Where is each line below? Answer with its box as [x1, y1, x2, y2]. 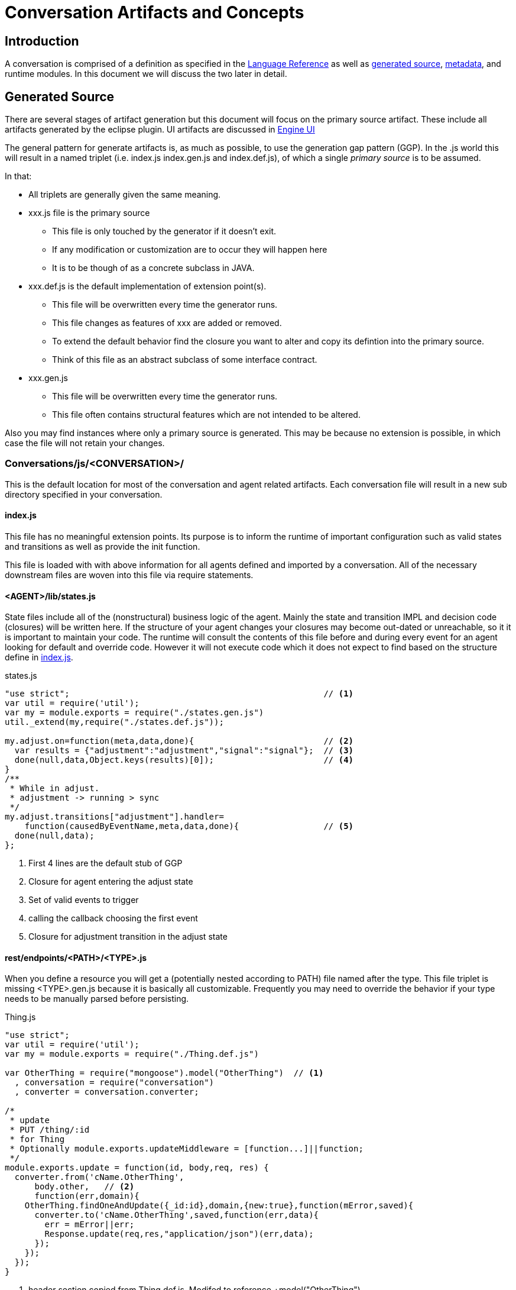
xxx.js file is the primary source [28, 208, 150, 218]
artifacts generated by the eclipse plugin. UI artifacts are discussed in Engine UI [5, 124, 315, 135]
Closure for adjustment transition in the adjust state [28, 931, 228, 942]
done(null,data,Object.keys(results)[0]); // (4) [14, 755, 354, 765]
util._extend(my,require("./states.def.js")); [5, 717, 224, 727]
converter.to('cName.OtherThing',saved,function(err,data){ [34, 1210, 319, 1220]
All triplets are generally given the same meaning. [28, 189, 221, 200]
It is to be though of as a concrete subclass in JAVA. [52, 263, 255, 273]
